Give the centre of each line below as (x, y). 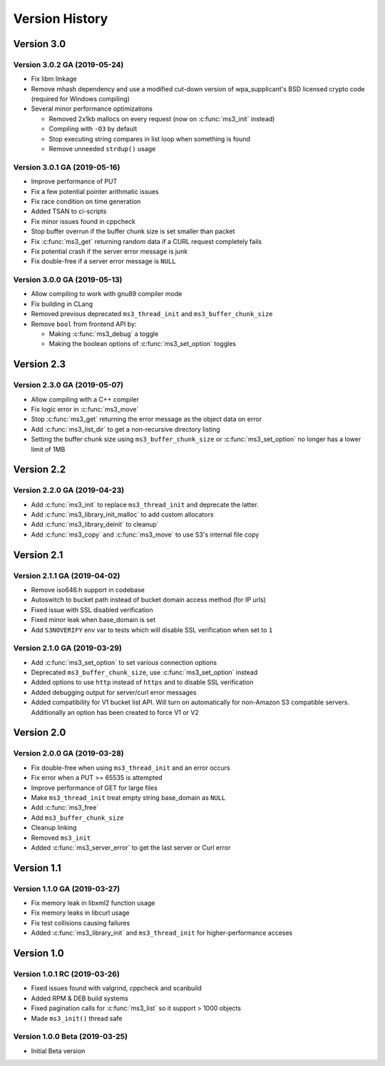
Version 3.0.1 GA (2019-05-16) (67, 167)
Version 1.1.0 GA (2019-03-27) (67, 888)
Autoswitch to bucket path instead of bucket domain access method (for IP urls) (149, 600)
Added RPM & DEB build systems (79, 998)
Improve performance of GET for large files (94, 788)
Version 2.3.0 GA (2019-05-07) (68, 385)
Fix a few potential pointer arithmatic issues (95, 191)
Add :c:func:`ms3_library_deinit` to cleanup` (95, 524)
